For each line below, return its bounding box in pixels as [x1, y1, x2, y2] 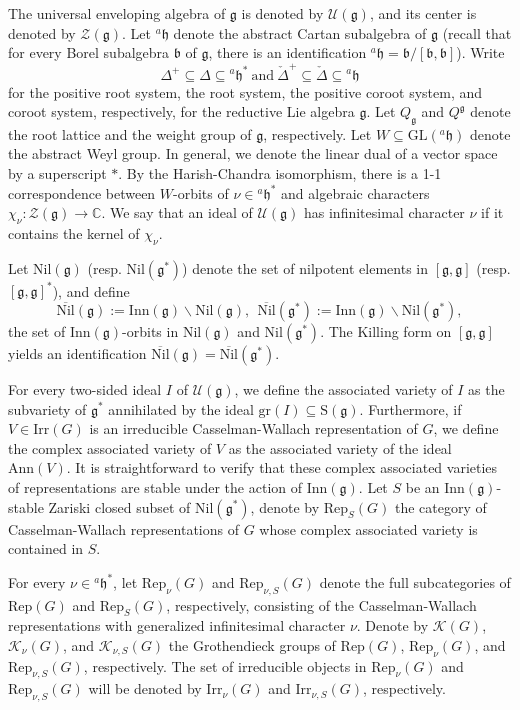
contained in [8, 538, 84, 559]
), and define [52, 280, 130, 301]
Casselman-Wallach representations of [8, 518, 239, 539]
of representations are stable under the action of [8, 476, 302, 497]
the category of [394, 496, 487, 517]
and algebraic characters [281, 182, 430, 203]
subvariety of [8, 398, 87, 419]
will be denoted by [88, 678, 202, 699]
